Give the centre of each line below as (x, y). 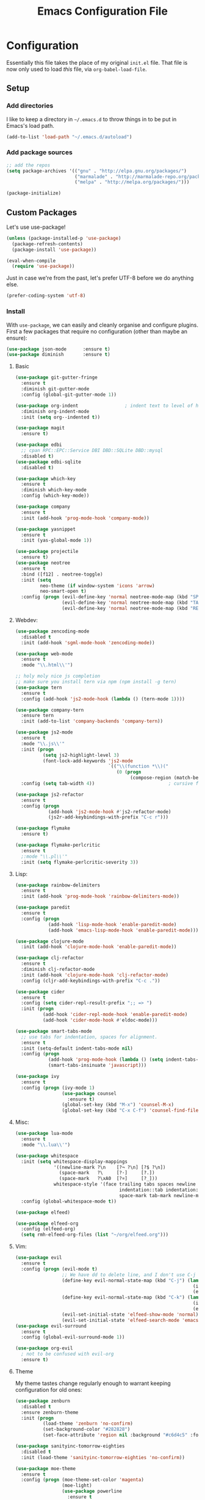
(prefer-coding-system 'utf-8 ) (46, 296)
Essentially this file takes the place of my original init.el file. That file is (97, 62)
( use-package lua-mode (44, 1134)
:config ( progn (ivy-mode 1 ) (58, 1088)
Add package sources (40, 152)
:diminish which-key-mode (54, 490)
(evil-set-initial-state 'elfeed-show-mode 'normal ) (130, 1314)
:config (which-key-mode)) (55, 496)
